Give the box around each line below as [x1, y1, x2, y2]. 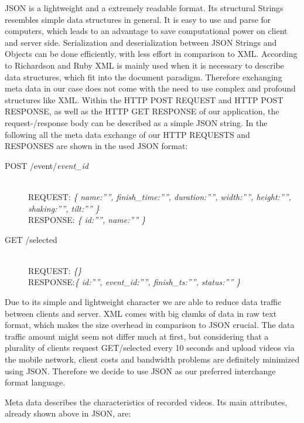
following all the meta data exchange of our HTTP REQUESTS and [5, 128, 250, 140]
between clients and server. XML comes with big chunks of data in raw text [5, 307, 277, 319]
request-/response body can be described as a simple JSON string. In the [5, 116, 268, 128]
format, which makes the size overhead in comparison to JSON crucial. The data [5, 319, 295, 331]
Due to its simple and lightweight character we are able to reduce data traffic [5, 296, 282, 308]
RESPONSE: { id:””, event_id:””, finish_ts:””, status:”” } [28, 276, 241, 288]
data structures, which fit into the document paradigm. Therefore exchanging [5, 70, 282, 83]
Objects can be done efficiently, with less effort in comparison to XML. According [5, 48, 298, 60]
